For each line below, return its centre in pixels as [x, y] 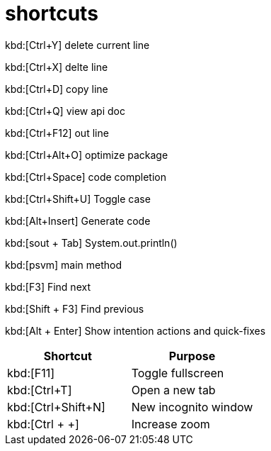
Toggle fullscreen [178, 373]
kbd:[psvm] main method [64, 265]
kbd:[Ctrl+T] [40, 390]
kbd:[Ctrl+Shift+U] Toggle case [78, 199]
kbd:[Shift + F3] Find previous [75, 308]
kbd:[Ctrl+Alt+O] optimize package [87, 155]
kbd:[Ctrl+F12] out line [57, 133]
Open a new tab [173, 390]
